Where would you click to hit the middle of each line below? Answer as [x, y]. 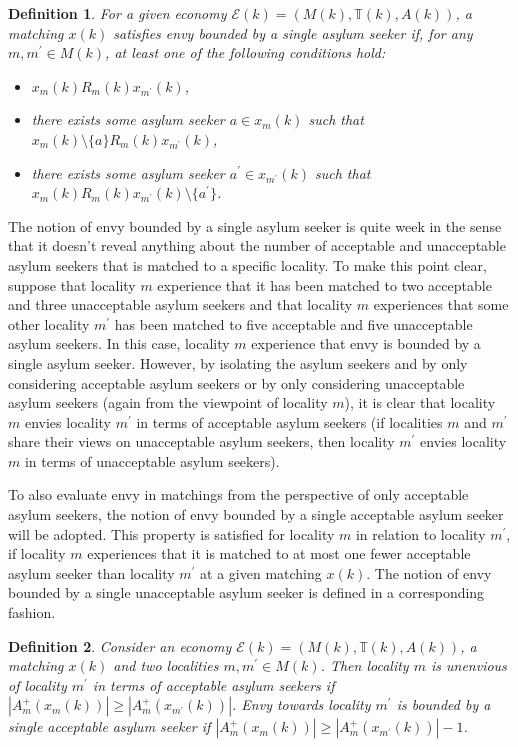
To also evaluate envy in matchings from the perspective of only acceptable [238, 494]
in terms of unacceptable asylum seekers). [152, 460]
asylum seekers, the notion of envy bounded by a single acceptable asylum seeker [256, 514]
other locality [49, 323]
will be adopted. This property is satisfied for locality [171, 533]
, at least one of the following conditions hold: [245, 52]
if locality [37, 553]
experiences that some [441, 304]
